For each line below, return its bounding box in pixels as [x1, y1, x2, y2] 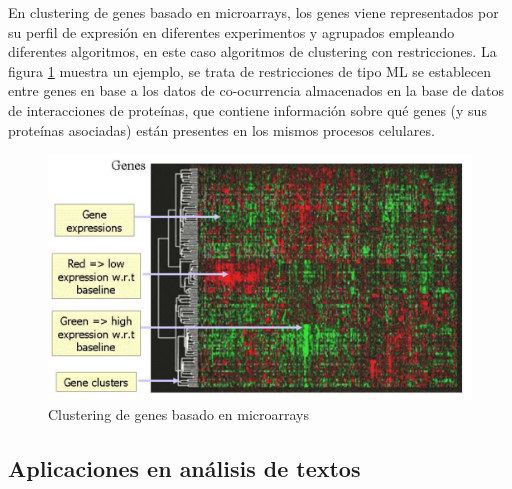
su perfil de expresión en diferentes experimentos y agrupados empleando [8, 21, 455, 42]
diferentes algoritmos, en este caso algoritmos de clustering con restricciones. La [8, 41, 497, 62]
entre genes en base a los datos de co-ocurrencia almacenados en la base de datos [8, 80, 505, 101]
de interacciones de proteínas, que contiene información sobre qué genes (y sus [8, 99, 487, 120]
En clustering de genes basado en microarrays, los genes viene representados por [8, 2, 499, 22]
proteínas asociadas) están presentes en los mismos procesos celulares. [8, 119, 435, 140]
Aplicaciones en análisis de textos [8, 452, 361, 483]
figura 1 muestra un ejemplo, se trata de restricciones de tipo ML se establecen [8, 60, 492, 81]
